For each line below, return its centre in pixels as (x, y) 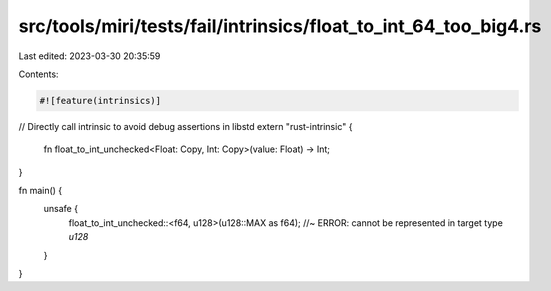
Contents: (38, 74)
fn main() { (40, 191)
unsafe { (61, 209)
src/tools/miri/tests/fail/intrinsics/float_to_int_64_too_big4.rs (280, 26)
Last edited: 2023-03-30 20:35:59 (89, 56)
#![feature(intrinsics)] (100, 100)
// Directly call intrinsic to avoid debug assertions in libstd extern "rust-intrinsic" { (185, 126)
